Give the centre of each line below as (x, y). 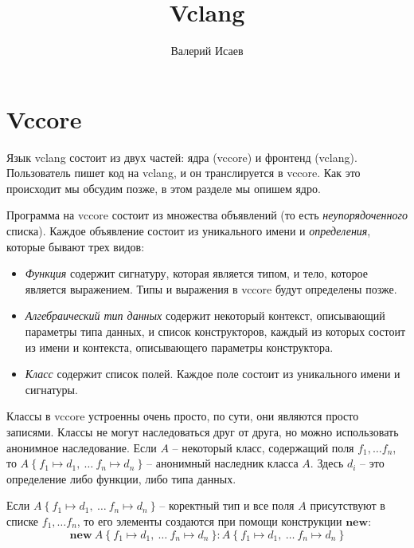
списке (23, 520)
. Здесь (327, 463)
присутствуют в (348, 505)
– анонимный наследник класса (223, 463)
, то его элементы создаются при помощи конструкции (209, 520)
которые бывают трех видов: (76, 246)
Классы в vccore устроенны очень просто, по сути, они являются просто (183, 416)
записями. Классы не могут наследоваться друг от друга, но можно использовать (203, 431)
